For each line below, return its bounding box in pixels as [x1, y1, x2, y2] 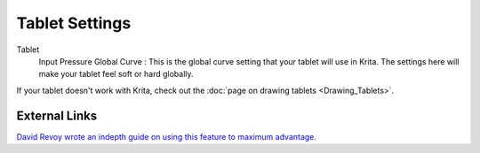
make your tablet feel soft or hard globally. [38, 69, 195, 80]
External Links [16, 108, 98, 123]
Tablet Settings [16, 13, 132, 33]
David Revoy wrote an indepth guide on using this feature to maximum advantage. [16, 131, 317, 142]
